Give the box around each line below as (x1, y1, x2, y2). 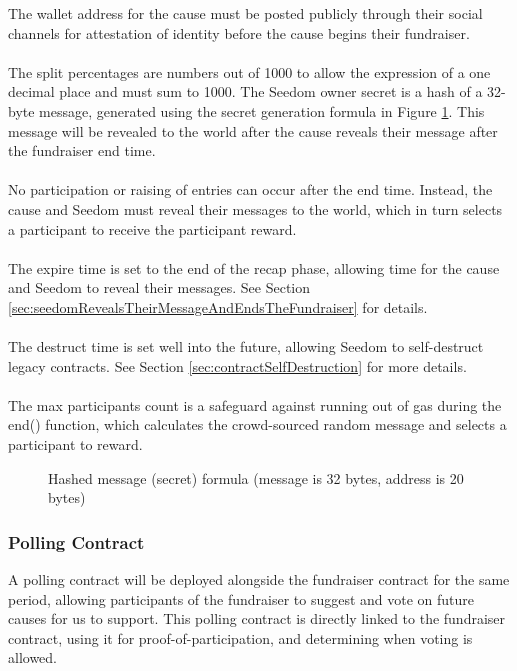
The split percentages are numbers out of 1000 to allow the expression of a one (8, 61, 491, 82)
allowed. (8, 647, 57, 668)
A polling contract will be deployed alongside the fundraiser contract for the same (8, 569, 510, 590)
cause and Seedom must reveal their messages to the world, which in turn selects (8, 198, 503, 219)
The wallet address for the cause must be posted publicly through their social (8, 3, 483, 23)
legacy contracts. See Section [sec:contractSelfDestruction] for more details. (8, 355, 467, 376)
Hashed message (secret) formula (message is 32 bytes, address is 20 (48, 467, 464, 488)
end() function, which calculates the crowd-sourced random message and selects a (8, 414, 507, 435)
